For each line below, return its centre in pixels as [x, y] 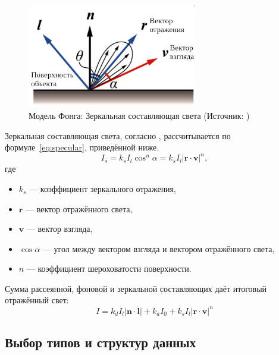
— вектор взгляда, [59, 229]
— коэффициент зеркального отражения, [103, 188]
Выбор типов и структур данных [101, 342]
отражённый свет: [37, 300]
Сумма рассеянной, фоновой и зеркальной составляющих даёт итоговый [136, 288]
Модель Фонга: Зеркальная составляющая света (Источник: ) [139, 116]
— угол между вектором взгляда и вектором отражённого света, [159, 248]
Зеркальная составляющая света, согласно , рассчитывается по [118, 135]
